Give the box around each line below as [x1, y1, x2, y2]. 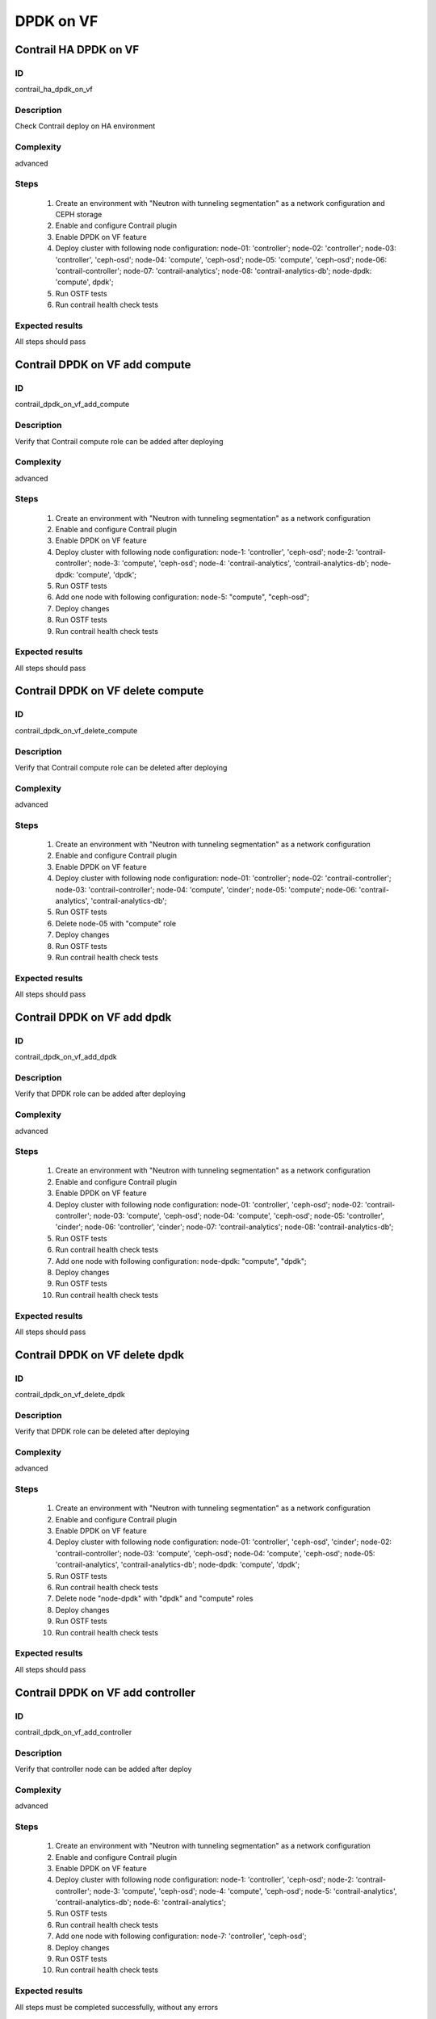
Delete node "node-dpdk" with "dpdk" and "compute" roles [55, 1593, 254, 1603]
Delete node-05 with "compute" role [55, 918, 177, 928]
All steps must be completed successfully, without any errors [15, 2002, 218, 2012]
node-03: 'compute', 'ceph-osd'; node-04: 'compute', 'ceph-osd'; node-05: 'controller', [93, 1211, 385, 1221]
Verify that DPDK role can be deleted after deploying [15, 1426, 190, 1437]
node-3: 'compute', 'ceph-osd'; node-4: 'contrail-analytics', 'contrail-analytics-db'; [93, 558, 370, 569]
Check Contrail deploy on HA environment [15, 121, 156, 131]
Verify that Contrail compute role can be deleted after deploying [15, 762, 228, 772]
